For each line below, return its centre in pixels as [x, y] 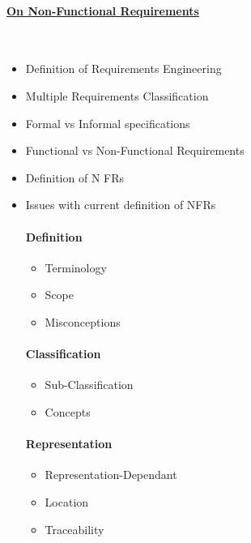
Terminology [76, 267]
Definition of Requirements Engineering [123, 68]
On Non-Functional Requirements [103, 10]
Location [67, 501]
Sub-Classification [89, 385]
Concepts [68, 411]
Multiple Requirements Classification [117, 95]
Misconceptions [83, 321]
